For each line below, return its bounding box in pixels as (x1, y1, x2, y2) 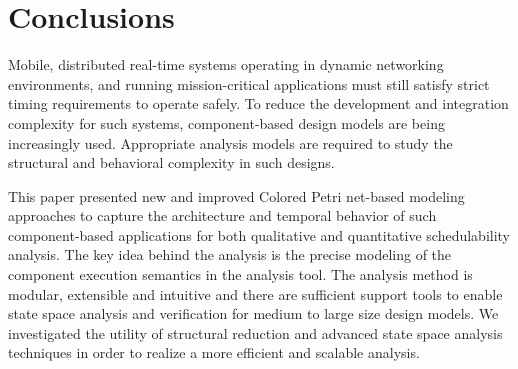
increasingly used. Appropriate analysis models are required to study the (8, 132, 453, 153)
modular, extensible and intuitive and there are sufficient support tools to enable (8, 283, 503, 304)
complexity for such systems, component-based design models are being (8, 112, 445, 133)
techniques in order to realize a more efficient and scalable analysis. (8, 342, 420, 363)
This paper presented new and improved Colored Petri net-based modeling (8, 185, 465, 206)
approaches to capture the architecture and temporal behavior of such (8, 205, 437, 226)
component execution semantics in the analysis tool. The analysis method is (8, 264, 473, 285)
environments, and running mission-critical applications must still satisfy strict (8, 73, 490, 94)
